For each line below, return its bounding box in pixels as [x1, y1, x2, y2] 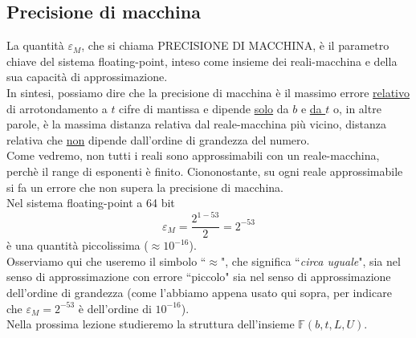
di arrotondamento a [6, 100, 108, 116]
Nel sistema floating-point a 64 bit [6, 194, 175, 211]
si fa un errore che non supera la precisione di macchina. [6, 178, 283, 195]
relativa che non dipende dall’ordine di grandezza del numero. [6, 131, 310, 148]
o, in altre [332, 100, 381, 116]
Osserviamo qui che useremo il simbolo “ [6, 252, 206, 269]
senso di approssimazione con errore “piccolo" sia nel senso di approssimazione [6, 268, 391, 285]
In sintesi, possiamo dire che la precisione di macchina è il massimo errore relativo [6, 83, 410, 100]
